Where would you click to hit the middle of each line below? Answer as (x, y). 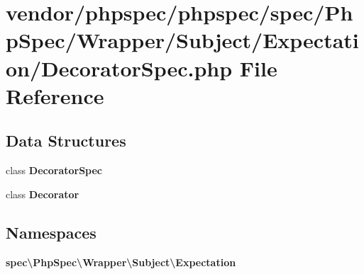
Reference (55, 95)
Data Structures (66, 141)
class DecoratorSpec (54, 170)
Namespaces (51, 232)
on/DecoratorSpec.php (119, 68)
